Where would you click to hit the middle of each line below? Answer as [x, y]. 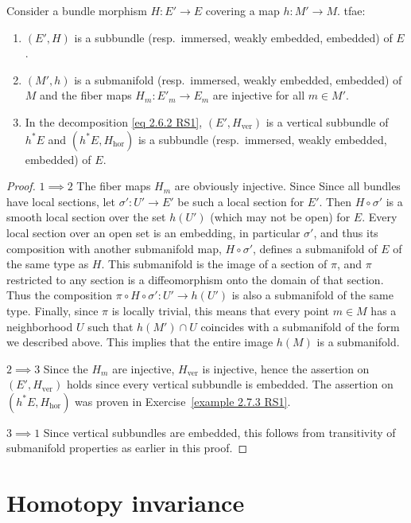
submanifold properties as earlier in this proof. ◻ [127, 448]
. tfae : [351, 10]
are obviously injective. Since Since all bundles [287, 186]
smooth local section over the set [86, 217]
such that [111, 326]
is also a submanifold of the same [313, 295]
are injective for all [259, 95]
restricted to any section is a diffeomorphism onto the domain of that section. [195, 279]
